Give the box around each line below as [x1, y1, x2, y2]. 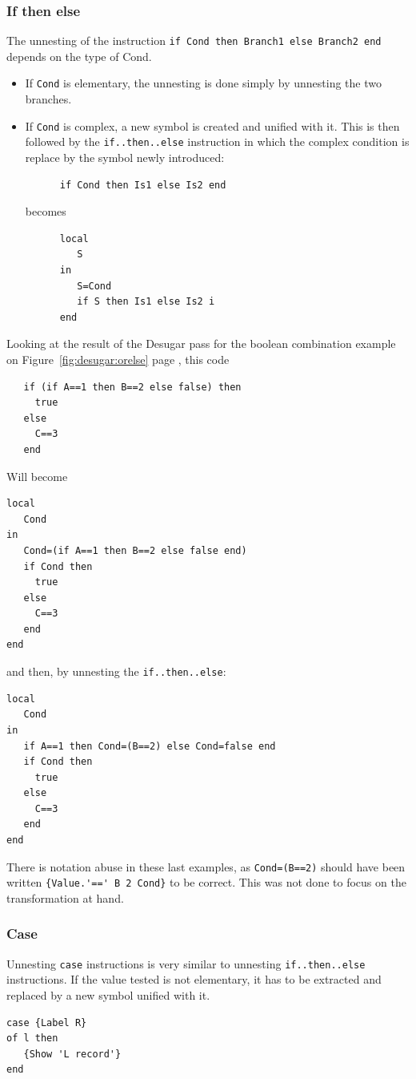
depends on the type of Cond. [6, 47, 152, 64]
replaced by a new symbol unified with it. [6, 987, 210, 1004]
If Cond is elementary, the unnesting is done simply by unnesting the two [25, 75, 382, 91]
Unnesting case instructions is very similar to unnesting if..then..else [6, 955, 366, 972]
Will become [6, 467, 68, 484]
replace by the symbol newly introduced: [25, 149, 225, 166]
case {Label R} [6, 1016, 87, 1028]
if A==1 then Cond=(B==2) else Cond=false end [23, 740, 276, 752]
